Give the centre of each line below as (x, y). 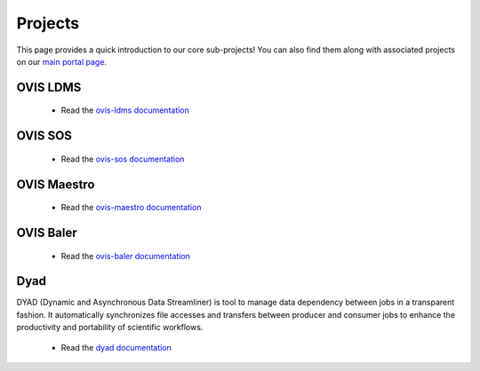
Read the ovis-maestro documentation (131, 208)
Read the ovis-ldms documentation (125, 110)
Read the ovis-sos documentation (123, 159)
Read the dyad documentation (116, 347)
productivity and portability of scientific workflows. (110, 328)
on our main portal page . (61, 61)
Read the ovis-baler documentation (126, 256)
